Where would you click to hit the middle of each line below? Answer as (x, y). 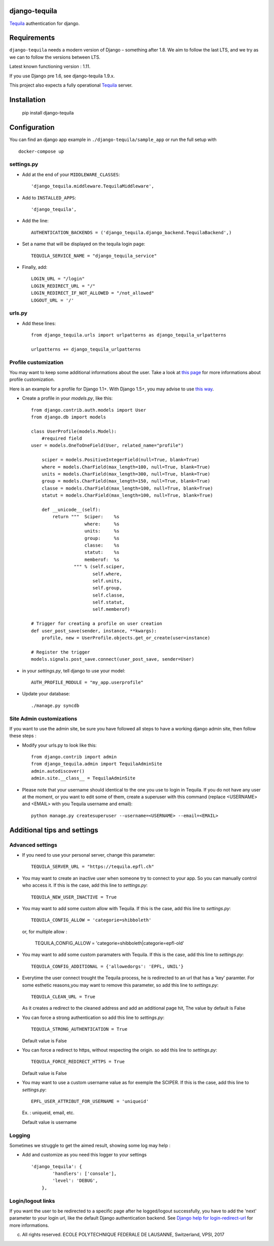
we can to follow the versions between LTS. (55, 57)
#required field (62, 438)
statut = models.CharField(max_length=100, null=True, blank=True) (127, 495)
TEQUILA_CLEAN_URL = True (63, 997)
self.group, (107, 588)
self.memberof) (111, 609)
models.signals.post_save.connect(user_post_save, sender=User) (113, 659)
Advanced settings (33, 845)
